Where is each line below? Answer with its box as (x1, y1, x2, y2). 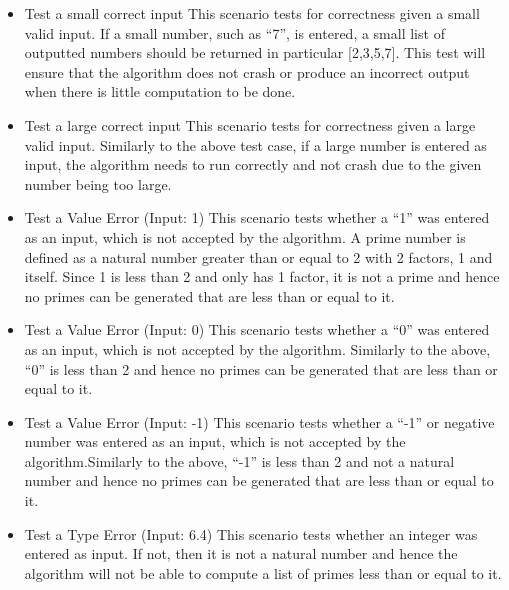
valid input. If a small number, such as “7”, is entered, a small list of (24, 22, 445, 43)
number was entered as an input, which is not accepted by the (24, 431, 406, 452)
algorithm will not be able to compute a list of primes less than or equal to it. (24, 562, 502, 583)
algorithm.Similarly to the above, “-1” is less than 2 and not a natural (24, 450, 455, 471)
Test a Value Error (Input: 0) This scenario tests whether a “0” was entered (24, 319, 490, 340)
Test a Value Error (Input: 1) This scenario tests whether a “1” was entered (24, 207, 490, 228)
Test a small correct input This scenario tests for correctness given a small (24, 3, 480, 23)
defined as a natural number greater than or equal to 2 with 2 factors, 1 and (24, 246, 493, 267)
